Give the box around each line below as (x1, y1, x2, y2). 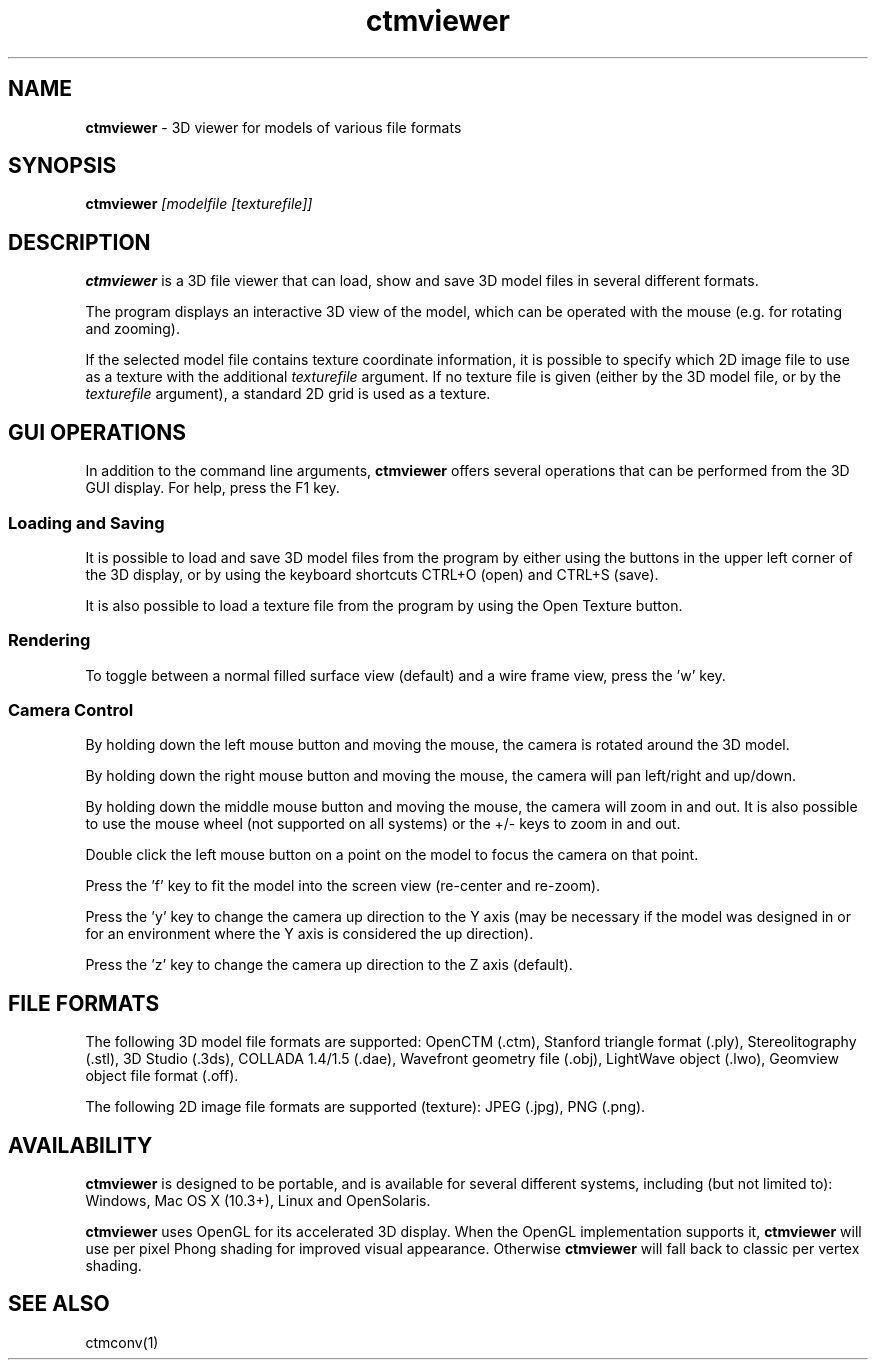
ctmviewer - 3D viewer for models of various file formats (85, 118, 462, 136)
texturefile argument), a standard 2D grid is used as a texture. (85, 385, 491, 403)
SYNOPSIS (8, 153, 117, 179)
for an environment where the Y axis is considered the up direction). (85, 925, 534, 943)
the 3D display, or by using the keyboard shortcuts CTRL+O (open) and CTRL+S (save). (85, 565, 659, 583)
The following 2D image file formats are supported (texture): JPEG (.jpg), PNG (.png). (85, 1098, 646, 1116)
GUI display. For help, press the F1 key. (85, 479, 340, 497)
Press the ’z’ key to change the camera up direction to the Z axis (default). (85, 956, 573, 974)
